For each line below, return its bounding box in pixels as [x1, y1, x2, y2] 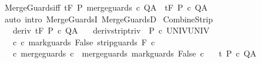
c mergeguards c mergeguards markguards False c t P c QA [12, 47, 256, 59]
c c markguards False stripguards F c [12, 35, 155, 48]
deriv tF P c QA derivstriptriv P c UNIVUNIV [12, 24, 210, 37]
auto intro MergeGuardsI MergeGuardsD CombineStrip [4, 12, 213, 25]
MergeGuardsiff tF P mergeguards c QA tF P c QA [4, 1, 208, 13]
